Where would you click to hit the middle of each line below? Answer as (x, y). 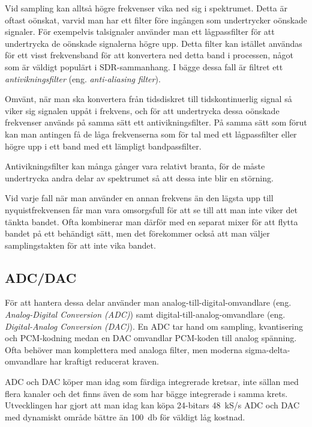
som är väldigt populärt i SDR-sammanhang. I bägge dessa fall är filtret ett (144, 66)
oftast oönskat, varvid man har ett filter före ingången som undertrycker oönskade (156, 20)
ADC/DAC (41, 277)
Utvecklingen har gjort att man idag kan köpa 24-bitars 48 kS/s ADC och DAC (152, 405)
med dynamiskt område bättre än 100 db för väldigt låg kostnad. (125, 416)
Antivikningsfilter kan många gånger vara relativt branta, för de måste (135, 166)
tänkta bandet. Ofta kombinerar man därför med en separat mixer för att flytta (151, 221)
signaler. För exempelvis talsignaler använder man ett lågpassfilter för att (140, 32)
